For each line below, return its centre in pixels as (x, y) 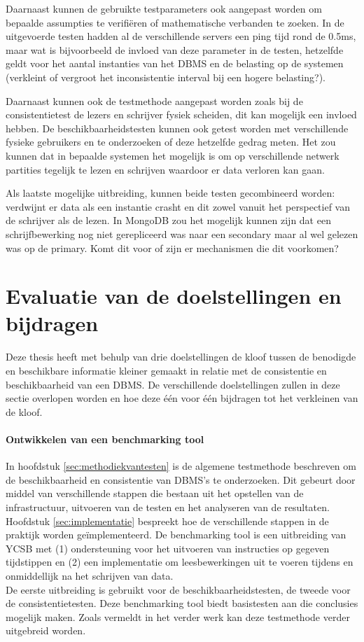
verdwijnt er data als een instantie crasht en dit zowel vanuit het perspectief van (178, 206)
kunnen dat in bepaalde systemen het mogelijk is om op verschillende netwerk (173, 155)
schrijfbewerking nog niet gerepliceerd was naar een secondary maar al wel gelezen (182, 233)
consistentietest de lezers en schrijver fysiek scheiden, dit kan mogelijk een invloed (181, 114)
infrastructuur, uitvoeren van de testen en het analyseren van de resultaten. (168, 507)
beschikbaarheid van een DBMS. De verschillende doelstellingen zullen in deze (173, 384)
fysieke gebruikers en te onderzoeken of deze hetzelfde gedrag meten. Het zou (171, 142)
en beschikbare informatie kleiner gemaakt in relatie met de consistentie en (166, 370)
